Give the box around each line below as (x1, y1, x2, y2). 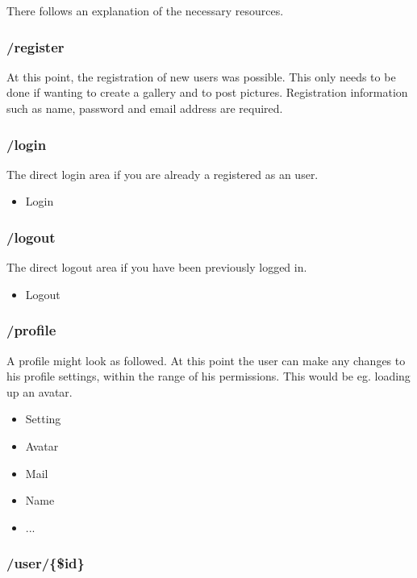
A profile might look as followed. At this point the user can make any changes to (6, 351, 406, 368)
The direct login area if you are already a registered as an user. (6, 165, 319, 182)
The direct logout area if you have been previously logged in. (6, 259, 307, 276)
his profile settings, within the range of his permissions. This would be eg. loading (6, 368, 411, 385)
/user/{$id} (6, 553, 85, 573)
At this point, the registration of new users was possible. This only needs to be (6, 68, 396, 85)
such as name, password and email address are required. (6, 100, 283, 116)
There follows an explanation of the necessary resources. (6, 2, 284, 19)
